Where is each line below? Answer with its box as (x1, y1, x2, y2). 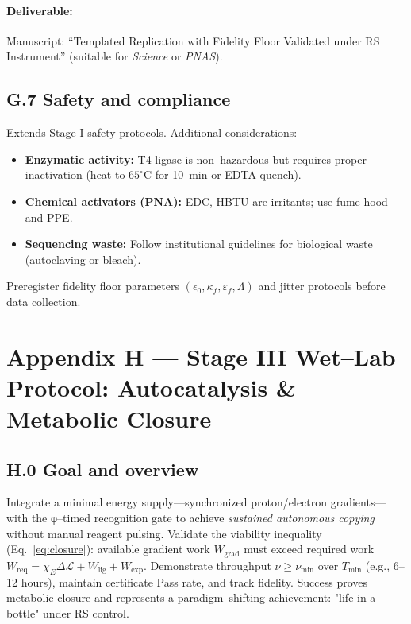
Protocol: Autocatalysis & (6, 370, 296, 403)
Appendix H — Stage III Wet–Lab (6, 339, 396, 372)
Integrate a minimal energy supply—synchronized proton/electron (6, 494, 328, 510)
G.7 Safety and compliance (6, 87, 231, 111)
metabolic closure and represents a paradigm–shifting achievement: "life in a (6, 589, 376, 606)
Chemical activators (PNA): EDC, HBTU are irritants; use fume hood (25, 192, 388, 209)
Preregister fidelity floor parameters (6, 277, 179, 294)
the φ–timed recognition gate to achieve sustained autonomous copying (31, 510, 375, 526)
